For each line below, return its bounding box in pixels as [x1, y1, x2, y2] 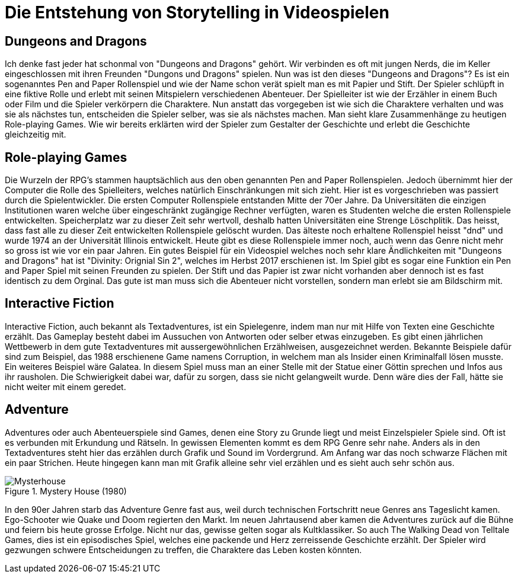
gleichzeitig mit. [5, 129, 66, 140]
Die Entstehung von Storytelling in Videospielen [5, 2, 389, 23]
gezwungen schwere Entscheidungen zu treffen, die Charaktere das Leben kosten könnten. [5, 544, 362, 555]
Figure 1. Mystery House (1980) [5, 486, 127, 496]
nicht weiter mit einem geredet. [5, 381, 126, 392]
